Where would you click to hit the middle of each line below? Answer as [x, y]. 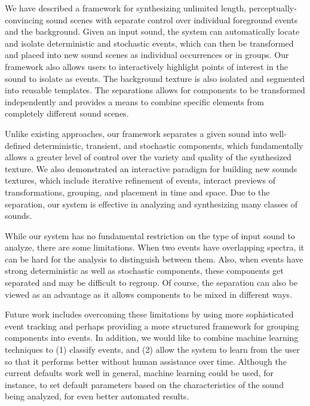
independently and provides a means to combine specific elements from [134, 101]
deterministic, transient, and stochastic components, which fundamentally [168, 145]
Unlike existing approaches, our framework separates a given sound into [136, 133]
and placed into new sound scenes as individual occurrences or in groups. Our [147, 55]
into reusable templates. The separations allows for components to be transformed [155, 90]
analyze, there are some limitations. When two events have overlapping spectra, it [155, 247]
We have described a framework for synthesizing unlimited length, [126, 8]
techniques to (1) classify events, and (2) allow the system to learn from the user [152, 349]
